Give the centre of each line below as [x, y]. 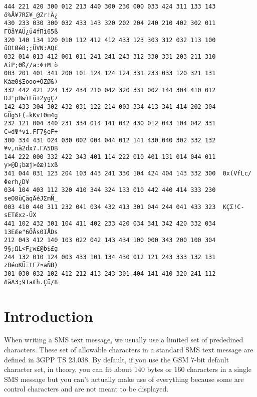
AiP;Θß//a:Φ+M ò [31, 65]
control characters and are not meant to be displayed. [86, 389]
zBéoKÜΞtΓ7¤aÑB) [31, 265]
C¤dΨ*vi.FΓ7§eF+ [31, 132]
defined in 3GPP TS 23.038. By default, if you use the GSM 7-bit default [116, 359]
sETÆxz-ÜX [20, 215]
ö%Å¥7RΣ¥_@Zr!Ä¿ [31, 15]
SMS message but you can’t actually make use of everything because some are [124, 379]
